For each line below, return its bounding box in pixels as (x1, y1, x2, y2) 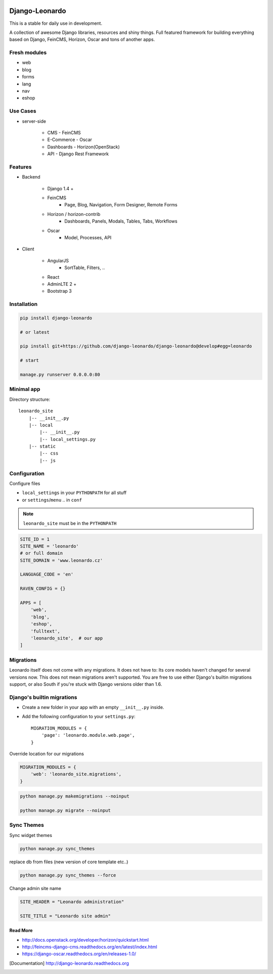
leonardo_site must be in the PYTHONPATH (23, 520, 117, 526)
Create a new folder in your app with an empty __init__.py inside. (22, 704, 164, 711)
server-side (22, 118, 47, 124)
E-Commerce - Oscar (47, 137, 93, 143)
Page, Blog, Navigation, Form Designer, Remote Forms (64, 202, 178, 208)
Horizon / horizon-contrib (47, 211, 101, 217)
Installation (9, 301, 38, 308)
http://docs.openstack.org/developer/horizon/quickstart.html (22, 937, 149, 943)
